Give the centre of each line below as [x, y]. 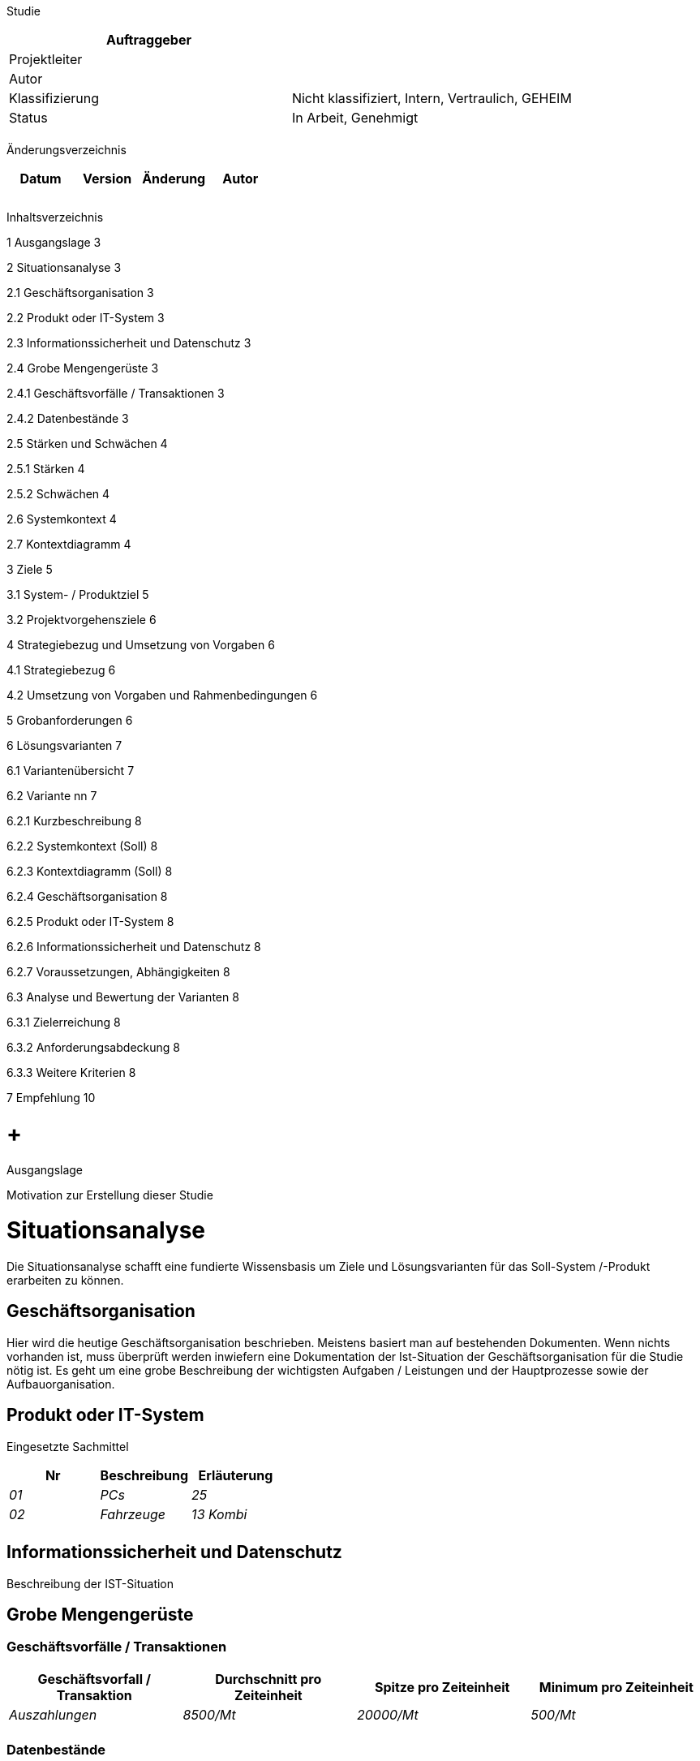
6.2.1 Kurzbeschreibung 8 [74, 821]
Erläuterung [236, 1475]
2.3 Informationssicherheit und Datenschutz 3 [129, 343]
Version [107, 179]
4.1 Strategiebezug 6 [61, 670]
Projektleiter [46, 59]
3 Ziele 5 [30, 569]
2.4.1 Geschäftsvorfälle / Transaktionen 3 [116, 393]
